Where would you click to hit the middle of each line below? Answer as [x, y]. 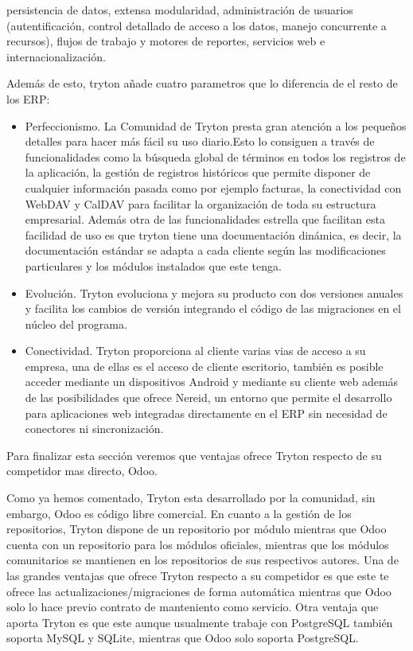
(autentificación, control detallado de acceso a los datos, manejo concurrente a [197, 25]
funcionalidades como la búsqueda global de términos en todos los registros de [215, 156]
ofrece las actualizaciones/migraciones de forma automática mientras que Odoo [199, 591]
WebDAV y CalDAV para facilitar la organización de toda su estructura [201, 203]
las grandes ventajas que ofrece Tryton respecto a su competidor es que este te [198, 575]
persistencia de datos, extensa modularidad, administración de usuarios [180, 10]
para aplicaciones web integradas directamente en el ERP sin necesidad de [206, 413]
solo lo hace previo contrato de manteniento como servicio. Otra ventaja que [193, 607]
